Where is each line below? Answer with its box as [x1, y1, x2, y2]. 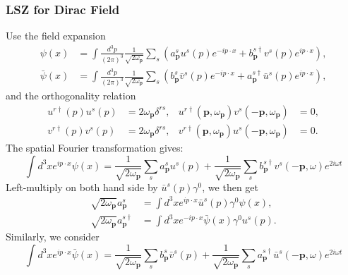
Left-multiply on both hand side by [6, 179, 158, 194]
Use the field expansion [6, 28, 106, 43]
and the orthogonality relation [6, 88, 136, 103]
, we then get [202, 179, 258, 194]
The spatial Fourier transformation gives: [6, 140, 184, 155]
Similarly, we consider [6, 229, 100, 244]
